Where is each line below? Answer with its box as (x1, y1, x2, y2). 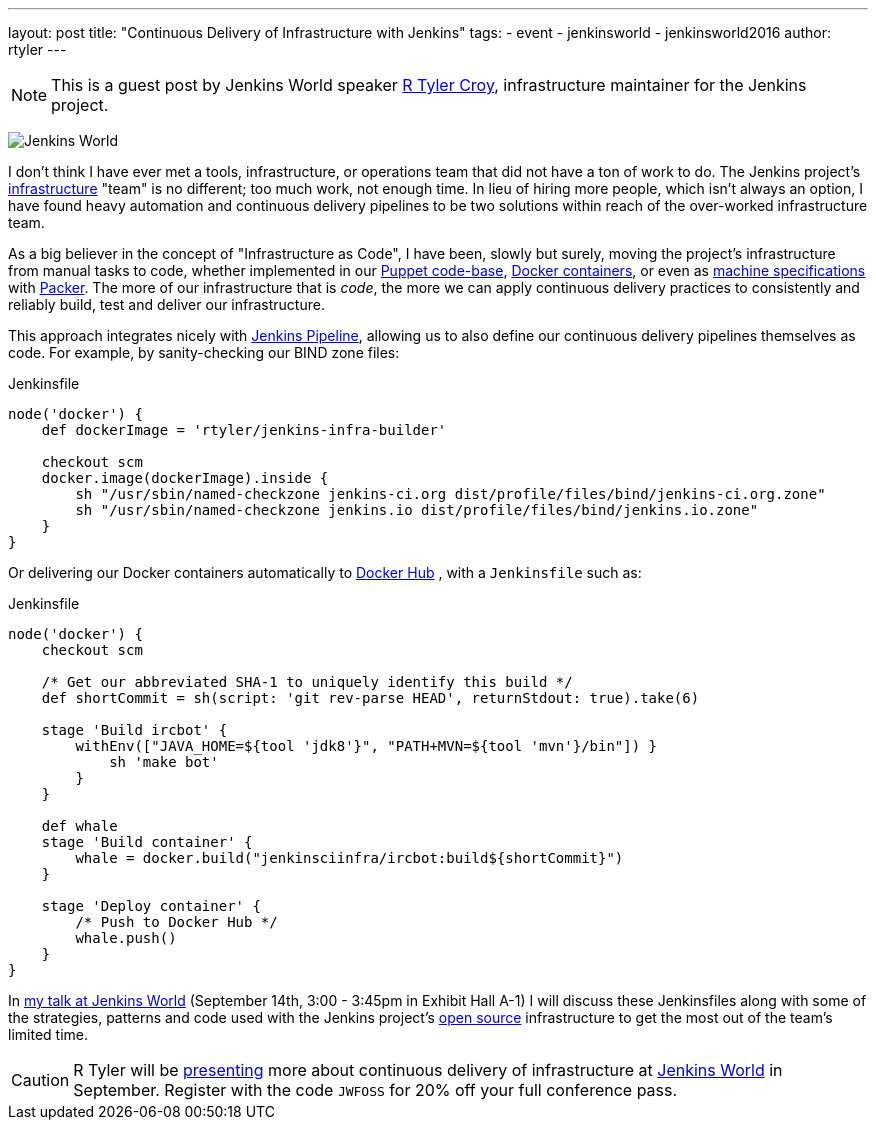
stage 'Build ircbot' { (41, 722, 228, 738)
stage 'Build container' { (41, 834, 253, 850)
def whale (41, 818, 118, 834)
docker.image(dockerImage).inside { (41, 470, 329, 486)
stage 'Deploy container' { (41, 898, 261, 914)
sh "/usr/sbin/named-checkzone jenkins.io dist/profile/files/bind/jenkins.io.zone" (75, 502, 759, 518)
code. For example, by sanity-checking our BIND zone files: (8, 344, 400, 361)
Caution (11, 1070, 70, 1090)
